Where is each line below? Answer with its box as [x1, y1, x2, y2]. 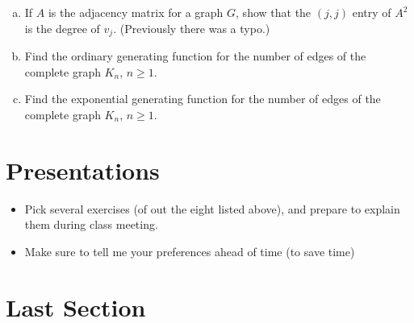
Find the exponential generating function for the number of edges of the [24, 90, 381, 107]
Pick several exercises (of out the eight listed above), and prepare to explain [24, 200, 400, 217]
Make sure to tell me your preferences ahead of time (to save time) [24, 242, 355, 259]
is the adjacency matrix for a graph [48, 4, 224, 20]
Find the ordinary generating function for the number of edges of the [24, 48, 366, 64]
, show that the [236, 4, 312, 20]
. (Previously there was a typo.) [113, 19, 270, 36]
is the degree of [24, 19, 100, 36]
